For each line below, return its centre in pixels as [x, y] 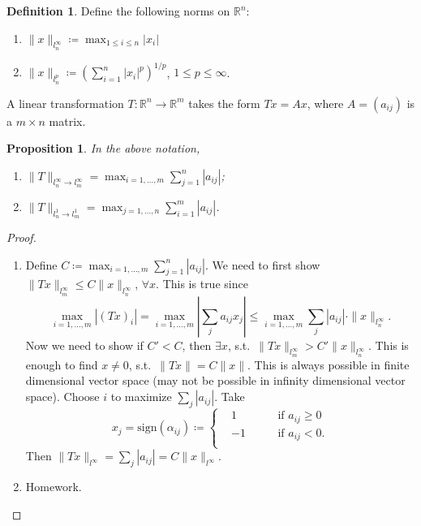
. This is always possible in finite [329, 364]
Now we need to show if [84, 345]
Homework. [54, 487]
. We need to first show [263, 264]
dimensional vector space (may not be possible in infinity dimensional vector [215, 380]
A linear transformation [65, 103]
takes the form [224, 103]
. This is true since [202, 284]
